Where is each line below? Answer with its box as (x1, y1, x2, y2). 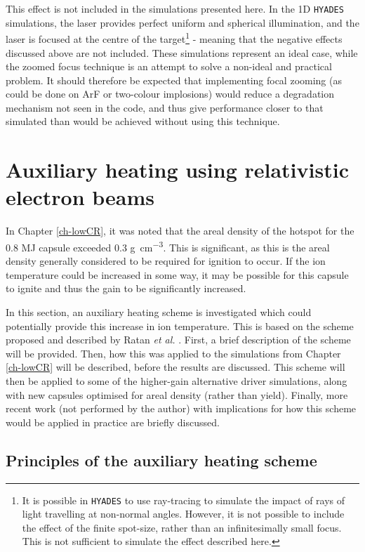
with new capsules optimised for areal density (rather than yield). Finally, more (6, 387, 348, 402)
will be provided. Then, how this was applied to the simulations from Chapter (6, 346, 341, 360)
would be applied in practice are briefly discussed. (6, 414, 220, 429)
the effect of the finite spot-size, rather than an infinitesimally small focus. (22, 520, 342, 534)
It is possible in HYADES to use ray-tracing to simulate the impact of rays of (22, 492, 345, 507)
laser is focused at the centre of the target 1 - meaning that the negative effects (6, 29, 343, 46)
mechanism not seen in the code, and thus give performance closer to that (6, 100, 324, 114)
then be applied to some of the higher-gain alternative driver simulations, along (6, 373, 347, 388)
